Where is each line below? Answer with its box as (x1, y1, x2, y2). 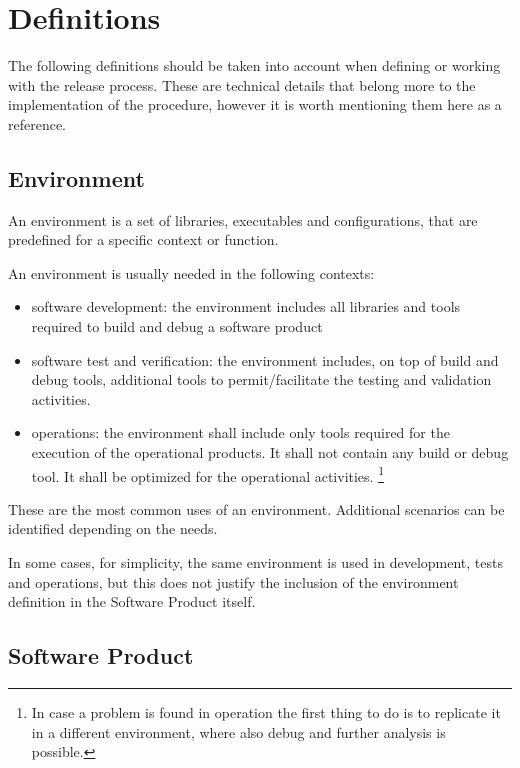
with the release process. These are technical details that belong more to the (8, 74, 476, 95)
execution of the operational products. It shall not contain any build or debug (31, 442, 509, 463)
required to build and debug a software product (31, 316, 323, 337)
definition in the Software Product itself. (8, 591, 256, 612)
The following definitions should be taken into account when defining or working (8, 55, 501, 76)
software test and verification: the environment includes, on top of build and (31, 349, 499, 370)
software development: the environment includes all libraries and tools (31, 296, 461, 317)
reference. (8, 113, 67, 134)
